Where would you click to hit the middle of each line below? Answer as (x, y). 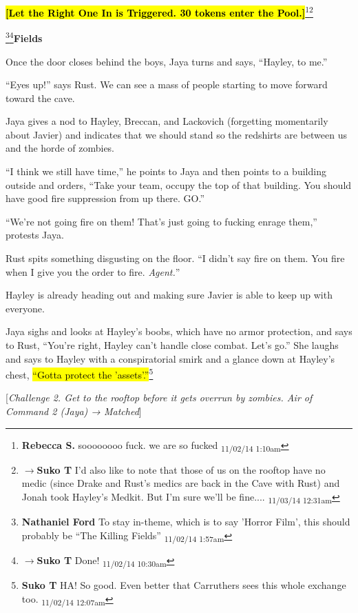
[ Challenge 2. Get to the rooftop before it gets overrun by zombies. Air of (159, 398)
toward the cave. (40, 98)
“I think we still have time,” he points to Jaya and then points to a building (166, 171)
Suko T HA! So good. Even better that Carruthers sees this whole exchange (184, 584)
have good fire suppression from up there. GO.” (105, 198)
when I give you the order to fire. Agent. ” (93, 271)
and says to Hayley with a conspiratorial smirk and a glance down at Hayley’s (170, 358)
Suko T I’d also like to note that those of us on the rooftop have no (181, 469)
